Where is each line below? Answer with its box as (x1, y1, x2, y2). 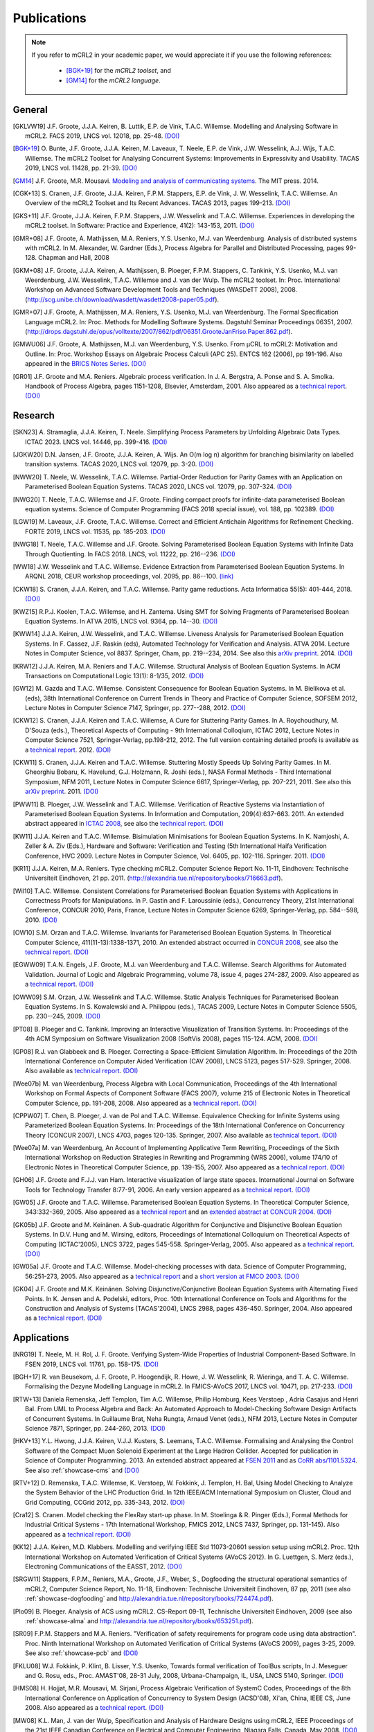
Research (12, 409, 55, 422)
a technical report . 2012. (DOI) (25, 745, 112, 754)
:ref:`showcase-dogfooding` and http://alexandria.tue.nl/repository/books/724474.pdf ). (25, 1594, 274, 1603)
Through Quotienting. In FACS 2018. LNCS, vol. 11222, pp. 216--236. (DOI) (25, 549, 235, 558)
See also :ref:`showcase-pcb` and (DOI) (25, 1649, 139, 1657)
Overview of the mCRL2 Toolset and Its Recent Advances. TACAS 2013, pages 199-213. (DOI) (25, 199, 291, 207)
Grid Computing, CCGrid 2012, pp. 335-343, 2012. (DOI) (25, 1498, 186, 1506)
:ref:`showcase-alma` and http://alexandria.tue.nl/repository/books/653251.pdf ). (25, 1617, 254, 1625)
